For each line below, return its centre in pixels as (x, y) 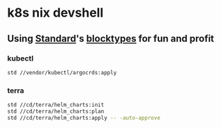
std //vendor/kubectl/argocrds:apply (62, 72)
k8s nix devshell (55, 13)
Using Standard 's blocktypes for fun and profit (111, 39)
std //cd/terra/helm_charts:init (56, 105)
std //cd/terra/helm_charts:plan (56, 111)
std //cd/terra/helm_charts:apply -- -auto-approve (84, 118)
